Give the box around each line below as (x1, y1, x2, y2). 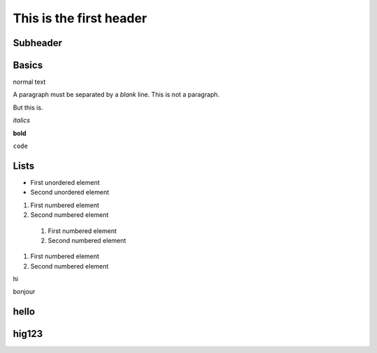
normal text (13, 77, 46, 87)
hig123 (13, 328, 43, 340)
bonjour (13, 287, 36, 296)
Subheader (13, 37, 63, 49)
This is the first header (13, 10, 147, 26)
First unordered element (30, 178, 101, 186)
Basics (13, 59, 43, 71)
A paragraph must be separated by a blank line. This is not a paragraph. (13, 91, 220, 99)
